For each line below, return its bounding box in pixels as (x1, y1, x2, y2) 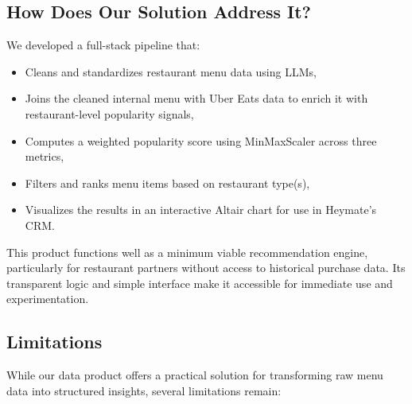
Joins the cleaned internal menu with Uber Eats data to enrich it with (25, 90, 368, 107)
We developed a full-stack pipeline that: (6, 37, 200, 53)
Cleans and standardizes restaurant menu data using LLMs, (25, 63, 317, 80)
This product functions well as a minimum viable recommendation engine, (6, 243, 368, 260)
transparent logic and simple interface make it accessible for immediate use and (6, 274, 393, 291)
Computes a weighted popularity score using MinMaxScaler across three (25, 132, 377, 149)
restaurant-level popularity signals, (25, 105, 194, 122)
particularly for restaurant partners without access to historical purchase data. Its (6, 259, 406, 276)
